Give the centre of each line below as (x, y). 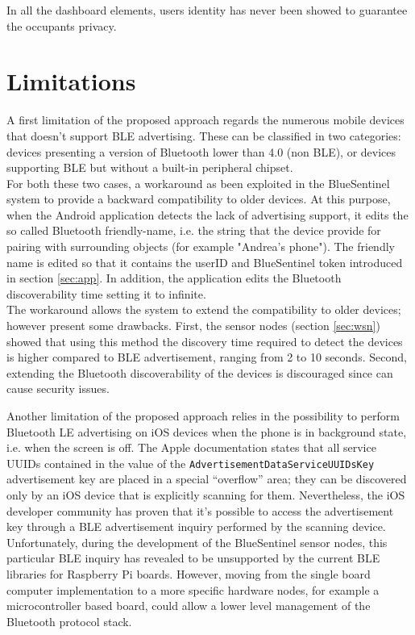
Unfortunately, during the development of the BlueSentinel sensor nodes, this (197, 542)
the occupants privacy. (62, 25)
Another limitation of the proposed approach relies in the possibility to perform (203, 416)
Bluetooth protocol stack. (69, 621)
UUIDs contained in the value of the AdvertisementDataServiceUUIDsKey (191, 463)
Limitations (71, 81)
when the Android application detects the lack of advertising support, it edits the (207, 214)
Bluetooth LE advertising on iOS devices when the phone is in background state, (207, 431)
